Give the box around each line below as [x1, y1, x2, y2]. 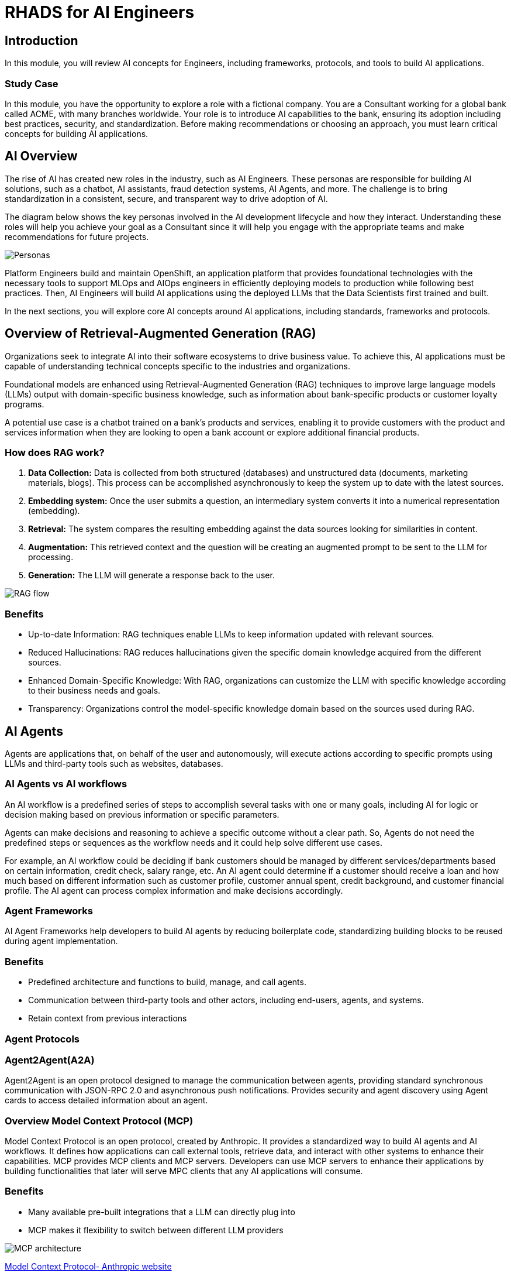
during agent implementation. [5, 936, 118, 946]
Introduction [5, 33, 78, 48]
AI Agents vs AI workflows [5, 778, 127, 790]
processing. [28, 552, 74, 562]
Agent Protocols [5, 1033, 80, 1045]
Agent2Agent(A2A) [5, 1054, 95, 1066]
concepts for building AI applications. [5, 128, 149, 139]
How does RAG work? [5, 446, 105, 458]
